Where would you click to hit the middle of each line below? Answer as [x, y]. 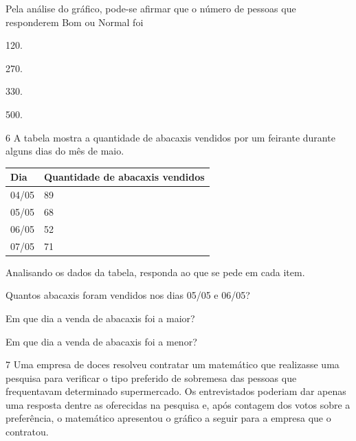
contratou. [27, 432]
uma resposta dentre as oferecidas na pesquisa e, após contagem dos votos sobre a [178, 404]
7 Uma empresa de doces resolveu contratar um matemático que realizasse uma [173, 364]
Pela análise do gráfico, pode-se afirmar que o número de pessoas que [151, 8]
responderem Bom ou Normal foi [75, 22]
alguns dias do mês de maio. [65, 151]
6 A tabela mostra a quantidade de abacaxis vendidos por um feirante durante [170, 137]
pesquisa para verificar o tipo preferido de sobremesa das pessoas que [151, 377]
